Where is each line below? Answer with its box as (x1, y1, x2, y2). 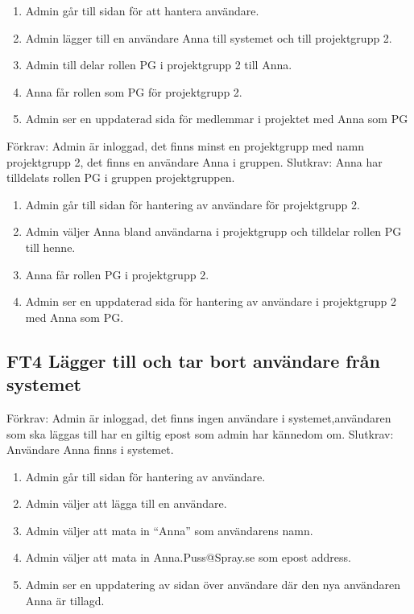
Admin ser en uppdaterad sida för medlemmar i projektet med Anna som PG (25, 110, 408, 127)
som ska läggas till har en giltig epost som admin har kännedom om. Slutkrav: (6, 425, 394, 442)
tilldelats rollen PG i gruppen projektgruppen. (6, 169, 235, 186)
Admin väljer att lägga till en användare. (25, 495, 227, 512)
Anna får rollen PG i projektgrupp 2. (25, 266, 209, 282)
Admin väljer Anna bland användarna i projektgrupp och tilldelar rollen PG (25, 223, 402, 240)
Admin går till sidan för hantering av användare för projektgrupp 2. (25, 196, 360, 212)
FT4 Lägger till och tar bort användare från (6, 348, 380, 373)
